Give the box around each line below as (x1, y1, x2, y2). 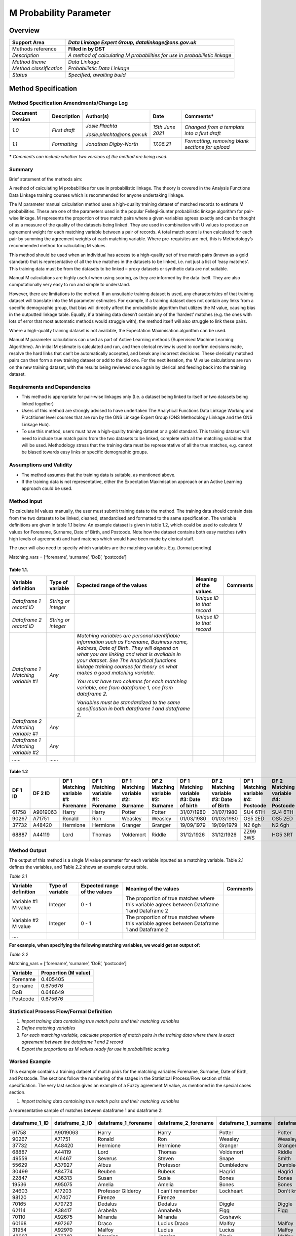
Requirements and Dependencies (9, 383, 91, 390)
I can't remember (157, 1188, 198, 1194)
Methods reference (12, 45, 57, 52)
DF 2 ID (33, 790, 50, 797)
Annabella (157, 1207, 181, 1214)
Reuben (98, 1168, 116, 1175)
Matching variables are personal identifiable (76, 632, 180, 639)
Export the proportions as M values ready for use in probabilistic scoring (21, 1046, 170, 1052)
